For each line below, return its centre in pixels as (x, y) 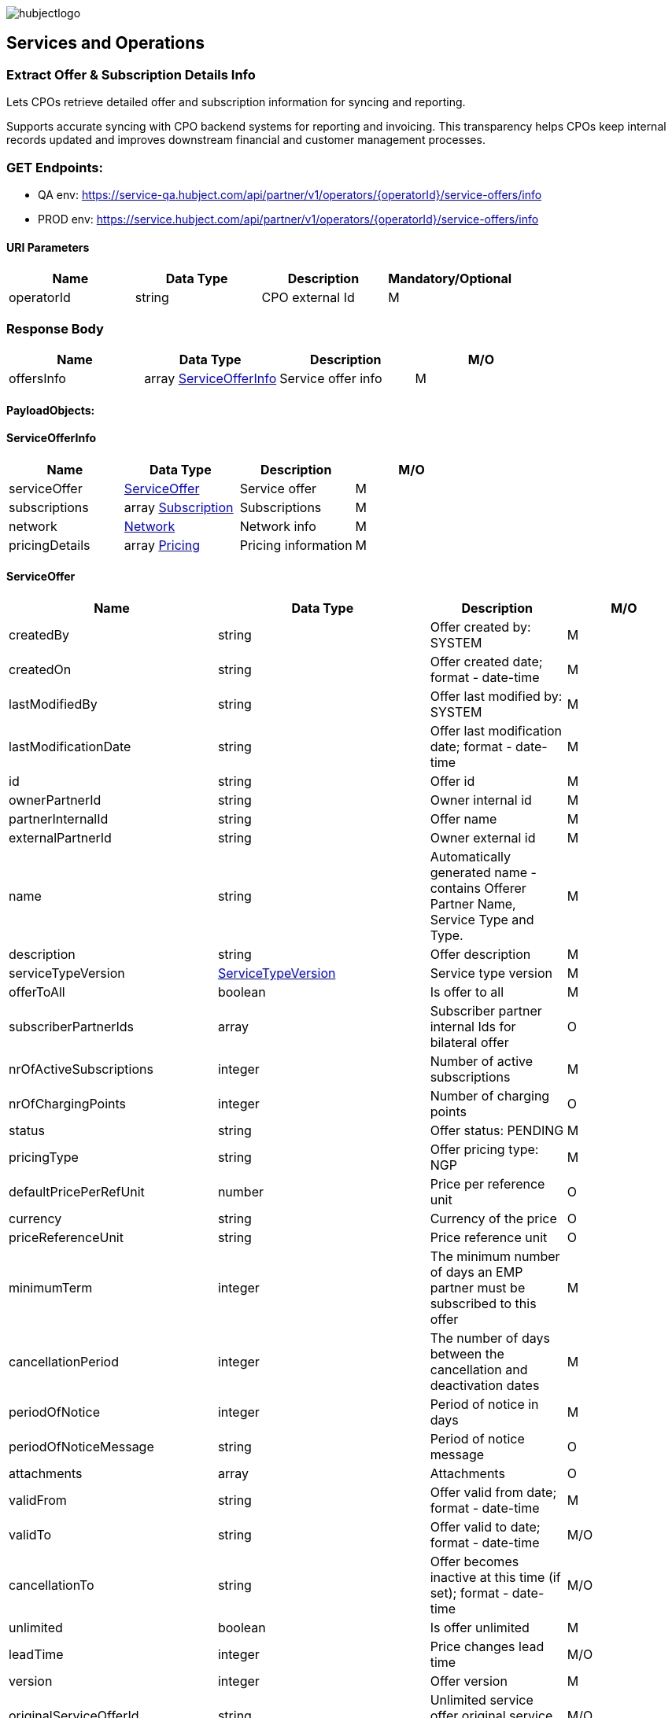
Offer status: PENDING (497, 1130)
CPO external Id (308, 298)
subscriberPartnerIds (72, 1026)
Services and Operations (105, 43)
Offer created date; (486, 661)
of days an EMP (476, 1272)
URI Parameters (48, 247)
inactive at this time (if (495, 1577)
